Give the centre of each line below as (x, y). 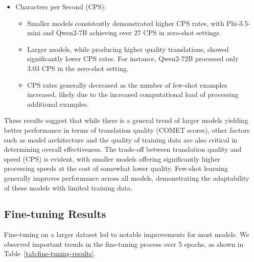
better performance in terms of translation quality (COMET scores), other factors (127, 130)
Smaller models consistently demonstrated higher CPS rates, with (126, 23)
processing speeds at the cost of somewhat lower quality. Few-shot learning (116, 168)
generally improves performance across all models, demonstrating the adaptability (127, 178)
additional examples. (58, 104)
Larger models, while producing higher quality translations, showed (128, 49)
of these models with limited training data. (68, 187)
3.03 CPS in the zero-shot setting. (78, 68)
